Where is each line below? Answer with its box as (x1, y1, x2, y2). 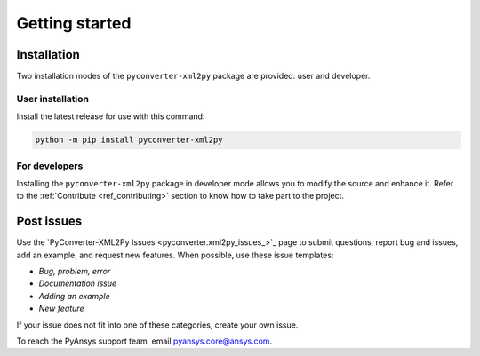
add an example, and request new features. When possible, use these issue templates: (16, 249, 334, 260)
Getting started (16, 13, 132, 33)
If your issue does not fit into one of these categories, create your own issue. (16, 320, 299, 330)
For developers (16, 160, 84, 172)
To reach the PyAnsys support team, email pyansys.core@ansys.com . (16, 336, 273, 346)
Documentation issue (38, 278, 117, 289)
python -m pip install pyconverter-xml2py (35, 135, 223, 146)
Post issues (16, 214, 83, 229)
